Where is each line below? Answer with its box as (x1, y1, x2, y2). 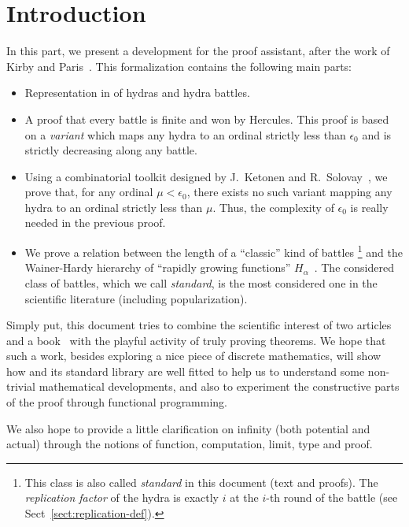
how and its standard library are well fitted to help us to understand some (6, 362, 365, 379)
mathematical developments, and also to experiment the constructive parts (39, 378, 400, 395)
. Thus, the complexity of (212, 199, 334, 215)
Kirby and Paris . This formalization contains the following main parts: (6, 58, 352, 74)
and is (362, 126, 392, 143)
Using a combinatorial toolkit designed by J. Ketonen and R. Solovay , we (24, 168, 388, 184)
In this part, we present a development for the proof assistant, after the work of (6, 43, 390, 59)
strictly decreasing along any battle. (24, 142, 197, 158)
